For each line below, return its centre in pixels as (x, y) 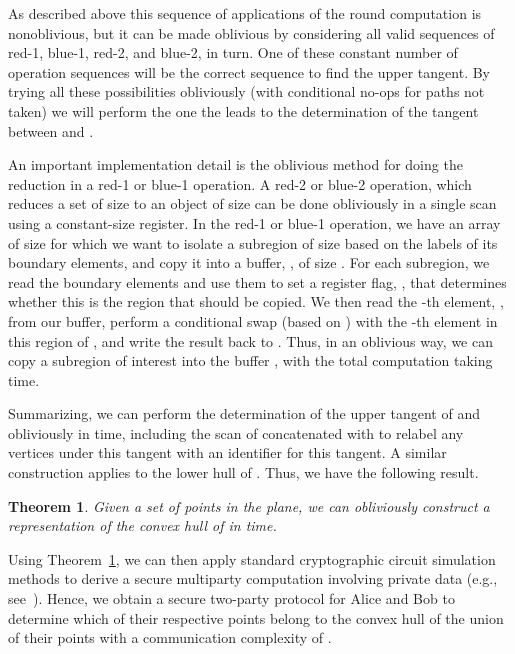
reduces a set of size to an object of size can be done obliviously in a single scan (252, 203)
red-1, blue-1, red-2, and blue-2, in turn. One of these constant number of (233, 52)
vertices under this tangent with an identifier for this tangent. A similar (227, 452)
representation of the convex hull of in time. (142, 525)
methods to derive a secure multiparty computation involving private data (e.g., (253, 578)
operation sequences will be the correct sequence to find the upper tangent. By (249, 71)
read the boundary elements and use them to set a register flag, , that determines (257, 281)
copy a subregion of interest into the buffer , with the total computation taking (250, 360)
